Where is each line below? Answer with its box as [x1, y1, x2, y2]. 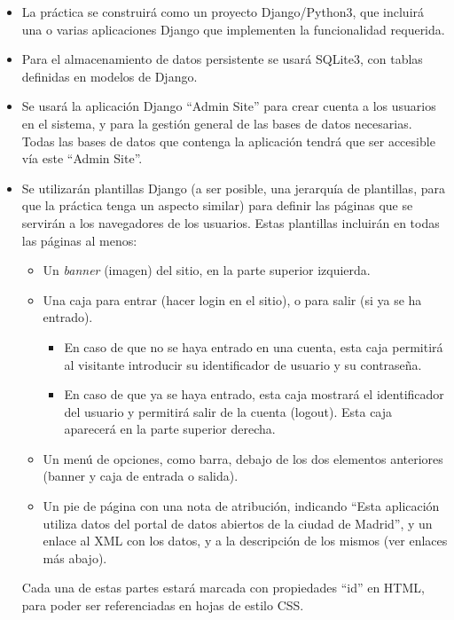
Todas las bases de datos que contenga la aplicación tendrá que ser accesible [21, 131, 435, 150]
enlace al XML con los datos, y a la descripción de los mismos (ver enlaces [43, 531, 448, 550]
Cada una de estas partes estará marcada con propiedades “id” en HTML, [21, 578, 425, 597]
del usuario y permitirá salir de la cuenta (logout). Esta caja [64, 402, 393, 420]
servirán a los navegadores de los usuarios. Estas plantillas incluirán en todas [21, 213, 440, 232]
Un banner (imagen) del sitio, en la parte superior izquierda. [43, 261, 371, 279]
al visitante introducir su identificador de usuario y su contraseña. [64, 355, 422, 373]
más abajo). [43, 548, 107, 567]
